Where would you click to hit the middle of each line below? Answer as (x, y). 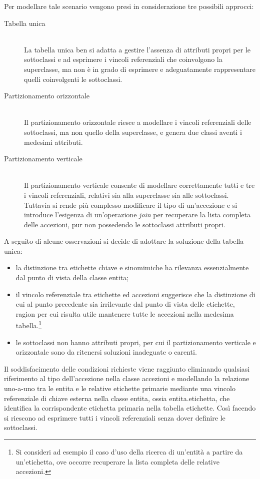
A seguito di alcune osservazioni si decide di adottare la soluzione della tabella (124, 241)
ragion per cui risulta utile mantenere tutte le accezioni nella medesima (125, 313)
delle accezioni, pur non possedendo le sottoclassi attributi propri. (125, 224)
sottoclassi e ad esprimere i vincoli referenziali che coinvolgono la (123, 59)
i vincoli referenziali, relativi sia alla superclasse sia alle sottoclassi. (126, 195)
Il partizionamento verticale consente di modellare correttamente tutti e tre (139, 185)
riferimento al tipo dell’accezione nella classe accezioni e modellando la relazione (127, 378)
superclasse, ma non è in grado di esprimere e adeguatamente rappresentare (140, 69)
